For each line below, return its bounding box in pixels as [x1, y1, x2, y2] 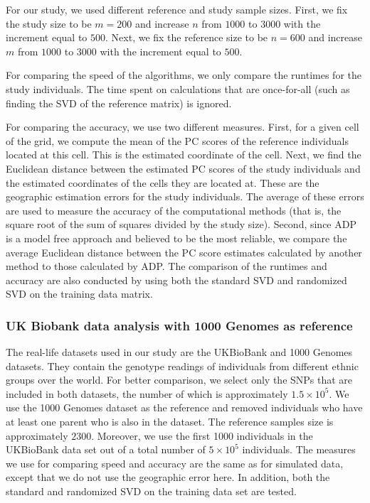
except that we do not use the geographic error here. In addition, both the [6, 470, 330, 485]
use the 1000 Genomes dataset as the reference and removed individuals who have [6, 400, 363, 415]
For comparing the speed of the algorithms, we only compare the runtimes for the [6, 67, 361, 82]
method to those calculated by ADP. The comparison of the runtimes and [6, 259, 327, 274]
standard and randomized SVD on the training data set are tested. [6, 484, 297, 499]
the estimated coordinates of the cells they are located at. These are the [6, 175, 319, 190]
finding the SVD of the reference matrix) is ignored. [6, 95, 232, 110]
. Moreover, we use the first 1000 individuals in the [91, 428, 313, 443]
